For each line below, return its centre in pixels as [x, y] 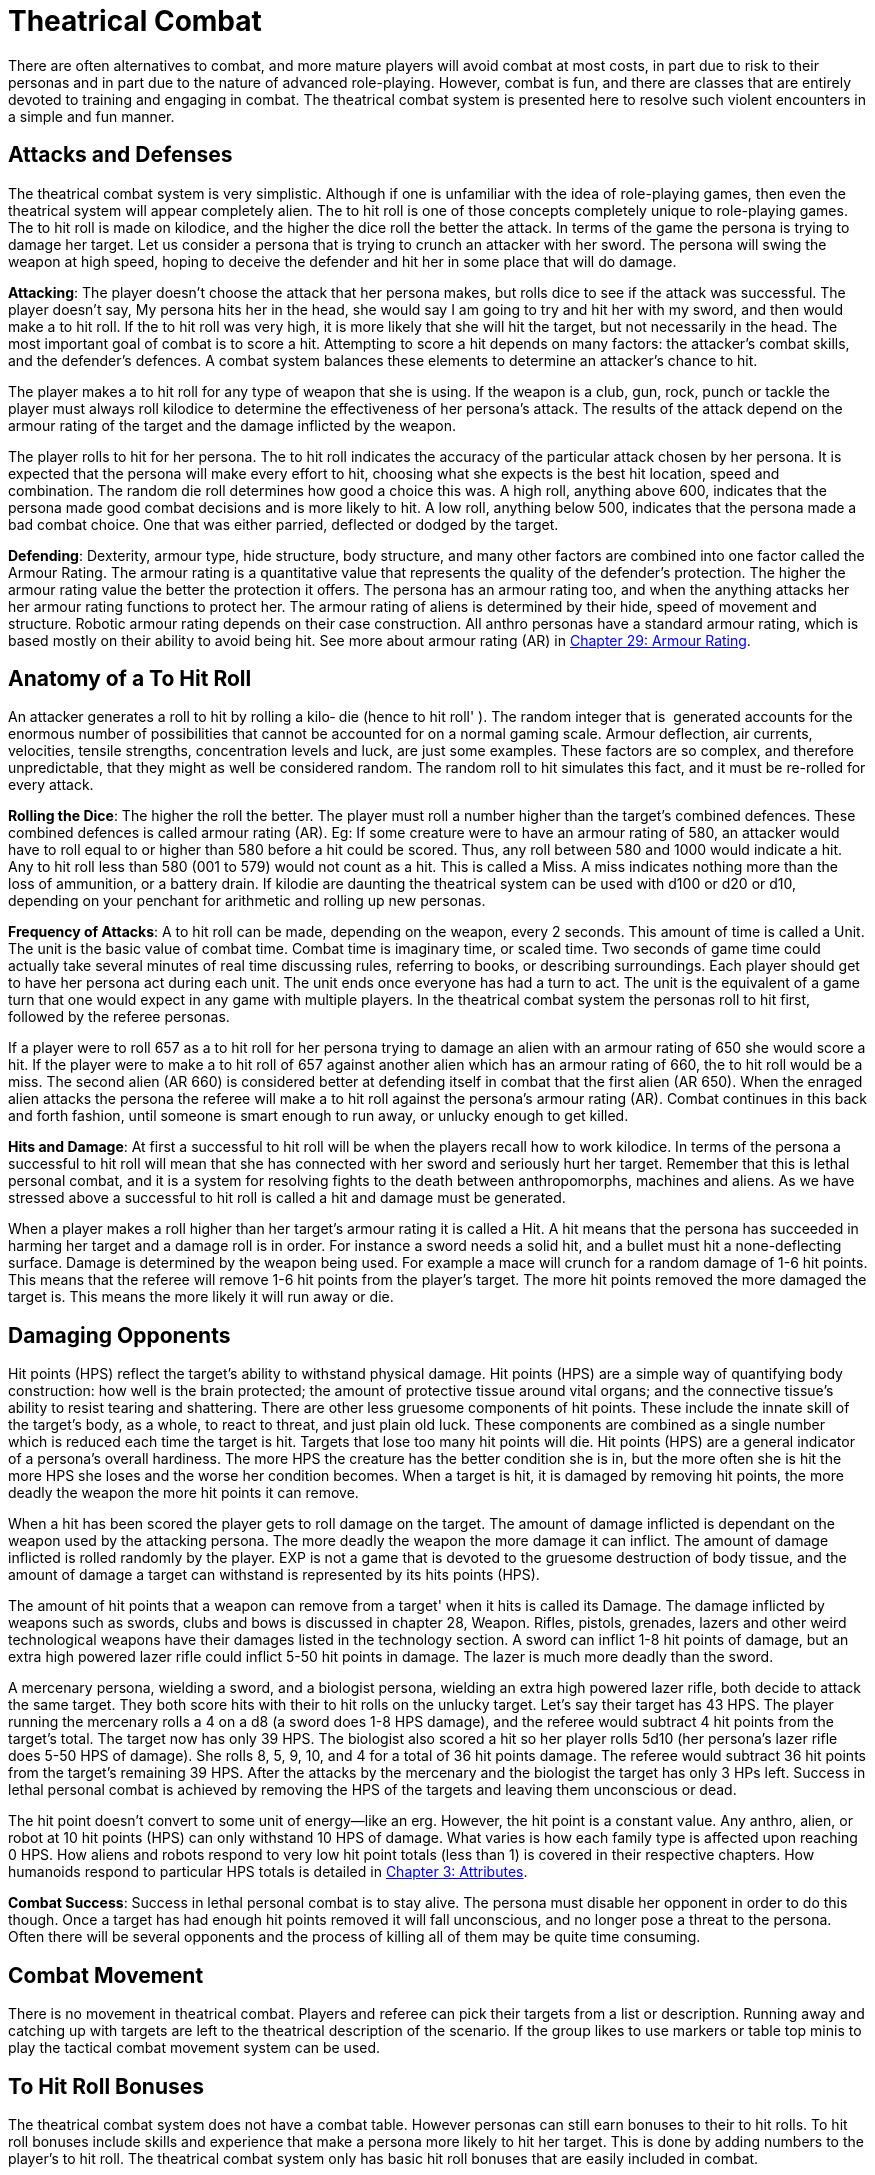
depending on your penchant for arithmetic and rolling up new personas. [247, 901]
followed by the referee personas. [119, 1017]
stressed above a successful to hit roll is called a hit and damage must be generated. [287, 1198]
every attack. [51, 785]
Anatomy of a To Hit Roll [130, 679]
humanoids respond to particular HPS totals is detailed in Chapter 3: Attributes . [268, 1872]
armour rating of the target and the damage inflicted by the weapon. [232, 425]
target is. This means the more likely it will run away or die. [201, 1297]
